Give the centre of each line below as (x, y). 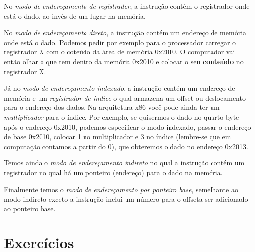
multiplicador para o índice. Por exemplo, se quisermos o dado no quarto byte (122, 117)
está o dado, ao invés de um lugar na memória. (75, 16)
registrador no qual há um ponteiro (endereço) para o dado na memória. (113, 172)
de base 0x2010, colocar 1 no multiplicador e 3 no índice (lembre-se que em (118, 136)
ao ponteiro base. (30, 208)
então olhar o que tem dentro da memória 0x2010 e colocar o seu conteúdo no (124, 61)
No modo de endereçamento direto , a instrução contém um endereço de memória (125, 32)
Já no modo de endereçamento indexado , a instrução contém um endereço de (120, 88)
